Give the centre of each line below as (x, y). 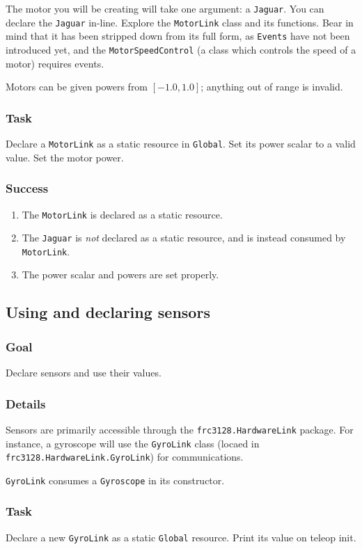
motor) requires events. (55, 63)
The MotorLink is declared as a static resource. (122, 214)
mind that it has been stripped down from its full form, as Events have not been (178, 36)
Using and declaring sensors (108, 312)
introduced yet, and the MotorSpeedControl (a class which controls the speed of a (181, 49)
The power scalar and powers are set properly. (120, 274)
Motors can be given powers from (77, 87)
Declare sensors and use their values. (84, 373)
